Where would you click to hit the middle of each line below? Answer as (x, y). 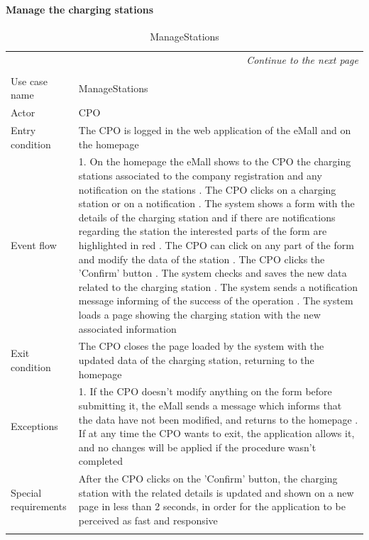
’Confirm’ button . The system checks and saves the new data (213, 273)
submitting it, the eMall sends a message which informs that (210, 406)
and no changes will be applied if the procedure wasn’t (197, 447)
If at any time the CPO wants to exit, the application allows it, (216, 433)
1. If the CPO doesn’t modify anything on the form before (205, 391)
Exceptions (34, 426)
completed (101, 461)
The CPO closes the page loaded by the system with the (201, 346)
